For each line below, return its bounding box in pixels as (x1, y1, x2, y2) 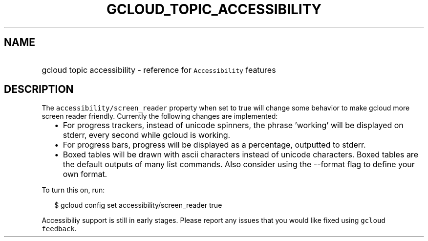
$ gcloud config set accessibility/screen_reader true (54, 201, 222, 210)
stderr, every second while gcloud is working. (63, 130, 231, 140)
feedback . (42, 224, 77, 233)
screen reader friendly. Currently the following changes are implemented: (42, 112, 278, 121)
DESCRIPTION (4, 83, 74, 96)
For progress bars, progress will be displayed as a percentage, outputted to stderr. (63, 140, 366, 150)
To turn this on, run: (42, 186, 105, 195)
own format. (63, 169, 107, 179)
